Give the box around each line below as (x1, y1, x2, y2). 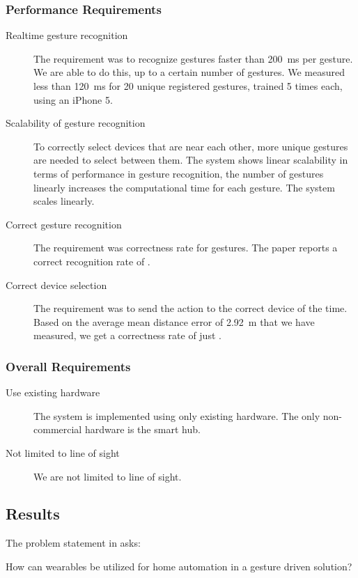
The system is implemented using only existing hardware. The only (33, 408, 320, 423)
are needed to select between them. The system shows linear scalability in (33, 153, 348, 167)
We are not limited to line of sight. (33, 469, 182, 483)
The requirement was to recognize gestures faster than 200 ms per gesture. (33, 51, 353, 65)
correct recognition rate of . (33, 253, 150, 268)
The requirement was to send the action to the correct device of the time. (33, 301, 348, 315)
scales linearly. (33, 194, 95, 208)
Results (6, 503, 60, 524)
